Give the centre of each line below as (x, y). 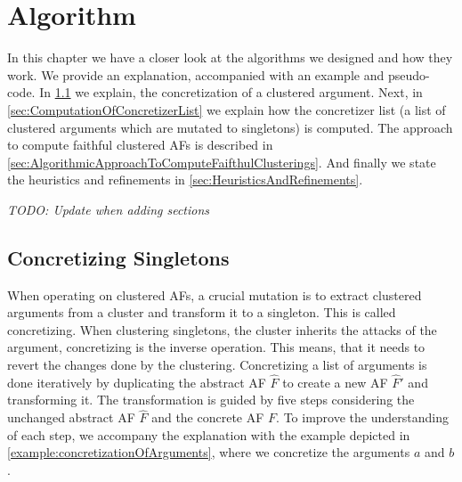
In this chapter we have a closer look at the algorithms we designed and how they (230, 57)
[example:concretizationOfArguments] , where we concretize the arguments (209, 452)
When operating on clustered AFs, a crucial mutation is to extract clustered (215, 294)
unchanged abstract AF (71, 417)
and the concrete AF (208, 417)
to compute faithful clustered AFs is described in (140, 145)
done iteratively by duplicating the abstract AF (137, 382)
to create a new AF (335, 382)
